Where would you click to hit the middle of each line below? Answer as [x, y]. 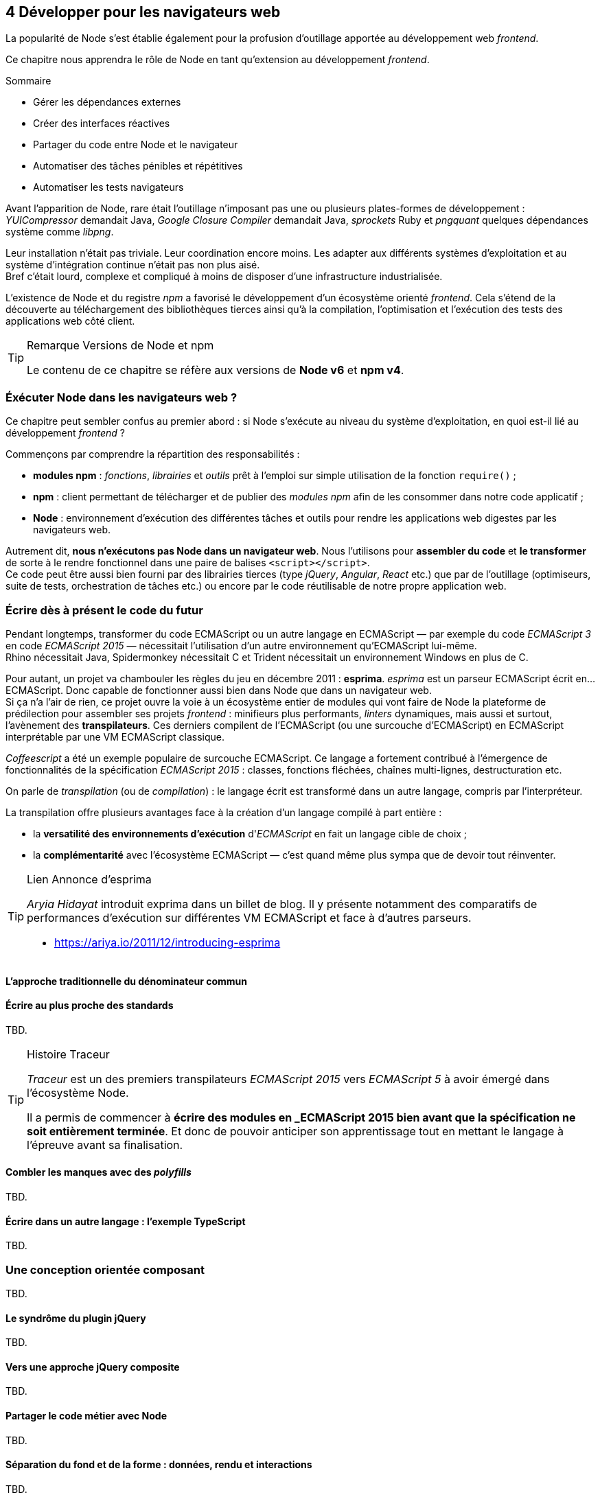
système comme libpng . [60, 232]
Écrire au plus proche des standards [90, 1006]
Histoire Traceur [68, 1054]
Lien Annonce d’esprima [89, 879]
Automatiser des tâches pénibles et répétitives [138, 166]
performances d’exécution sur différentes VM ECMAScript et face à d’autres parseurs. [249, 917]
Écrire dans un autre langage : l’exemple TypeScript [126, 1221]
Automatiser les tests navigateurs [108, 187]
